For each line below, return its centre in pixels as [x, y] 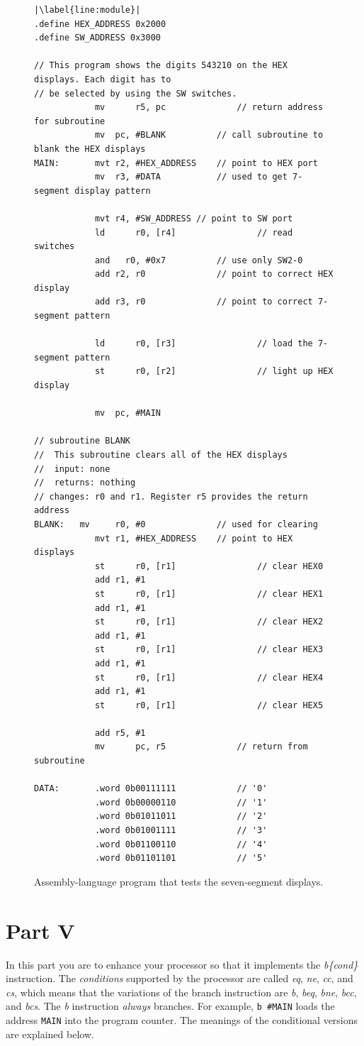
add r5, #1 [120, 733]
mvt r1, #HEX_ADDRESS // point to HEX [194, 538]
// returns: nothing [85, 483]
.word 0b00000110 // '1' [181, 802]
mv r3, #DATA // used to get [191, 177]
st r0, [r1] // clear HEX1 [209, 594]
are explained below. [50, 1034]
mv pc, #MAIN [127, 413]
